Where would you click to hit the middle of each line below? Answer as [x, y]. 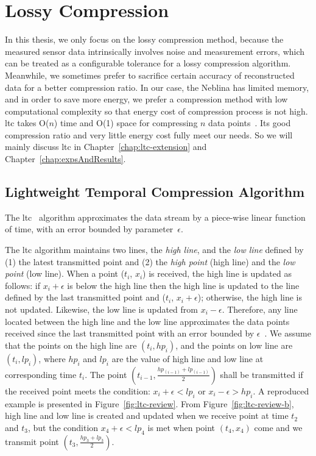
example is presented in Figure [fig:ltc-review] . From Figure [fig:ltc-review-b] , [149, 403]
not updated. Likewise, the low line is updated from [101, 309]
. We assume [288, 333]
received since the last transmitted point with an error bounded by [130, 333]
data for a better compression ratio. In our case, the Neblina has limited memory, [157, 87]
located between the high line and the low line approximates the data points [147, 321]
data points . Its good [250, 123]
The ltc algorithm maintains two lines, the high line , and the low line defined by [154, 250]
